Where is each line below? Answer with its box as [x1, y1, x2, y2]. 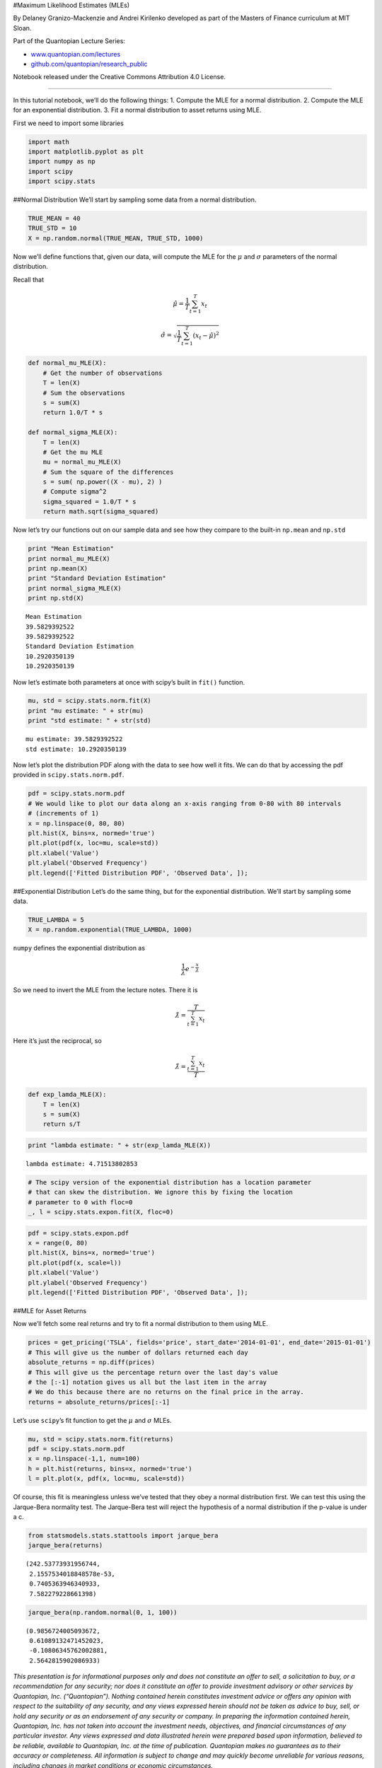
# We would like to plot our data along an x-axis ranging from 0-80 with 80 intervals [28, 799, 342, 808]
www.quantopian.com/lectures [30, 50, 121, 58]
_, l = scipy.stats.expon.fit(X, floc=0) [28, 1208, 174, 1216]
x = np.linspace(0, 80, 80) [28, 819, 125, 827]
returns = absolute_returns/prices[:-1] [28, 1397, 170, 1406]
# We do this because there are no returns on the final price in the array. [28, 1388, 304, 1396]
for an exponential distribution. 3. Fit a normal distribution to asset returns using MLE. [13, 106, 262, 115]
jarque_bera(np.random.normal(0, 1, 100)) [28, 1608, 178, 1616]
